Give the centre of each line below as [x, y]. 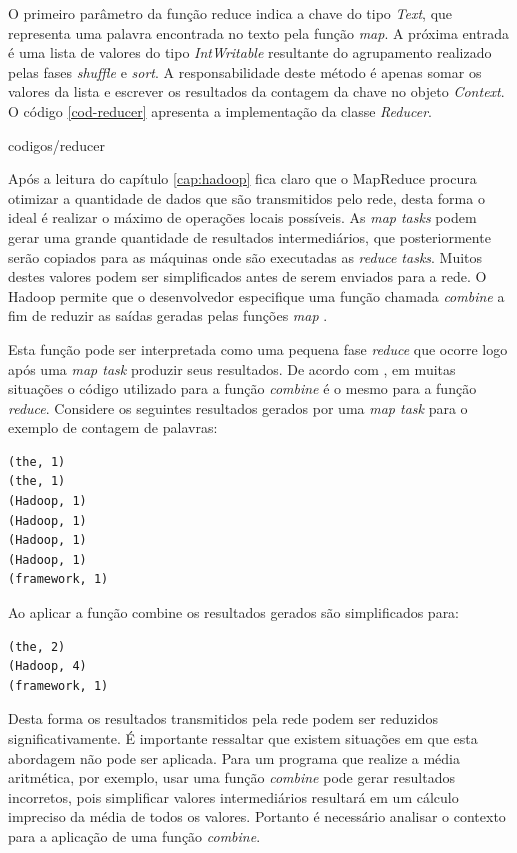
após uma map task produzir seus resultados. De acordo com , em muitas [232, 368]
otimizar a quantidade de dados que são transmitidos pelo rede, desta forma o [246, 197]
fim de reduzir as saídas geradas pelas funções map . [168, 315]
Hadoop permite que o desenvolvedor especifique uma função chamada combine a [256, 295]
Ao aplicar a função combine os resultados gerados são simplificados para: [234, 612]
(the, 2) [37, 646]
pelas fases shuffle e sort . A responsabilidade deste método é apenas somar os [245, 71]
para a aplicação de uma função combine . [134, 835]
